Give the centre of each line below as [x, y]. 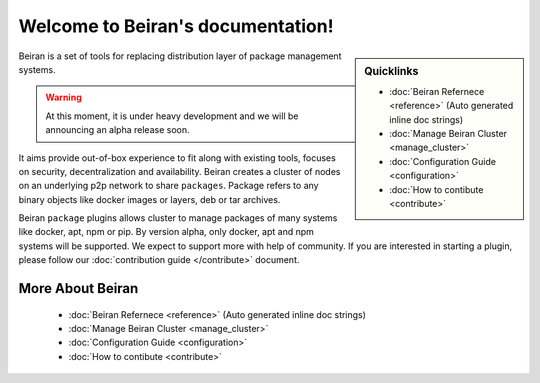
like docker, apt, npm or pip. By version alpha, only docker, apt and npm [166, 232]
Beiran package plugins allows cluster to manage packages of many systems [178, 218]
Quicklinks [391, 71]
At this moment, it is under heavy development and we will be [172, 116]
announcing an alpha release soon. [117, 130]
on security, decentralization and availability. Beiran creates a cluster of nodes [179, 171]
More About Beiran [78, 288]
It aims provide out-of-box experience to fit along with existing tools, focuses [177, 157]
